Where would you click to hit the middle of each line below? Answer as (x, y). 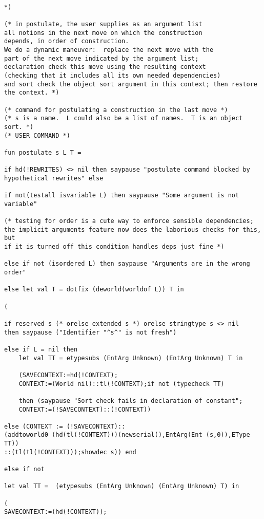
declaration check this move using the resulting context (105, 67)
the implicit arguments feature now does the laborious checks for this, (133, 229)
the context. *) (32, 93)
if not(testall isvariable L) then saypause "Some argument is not (122, 196)
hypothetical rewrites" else (54, 178)
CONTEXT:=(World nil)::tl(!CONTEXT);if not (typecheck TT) (121, 384)
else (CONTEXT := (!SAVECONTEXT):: (65, 426)
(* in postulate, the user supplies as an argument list (103, 24)
